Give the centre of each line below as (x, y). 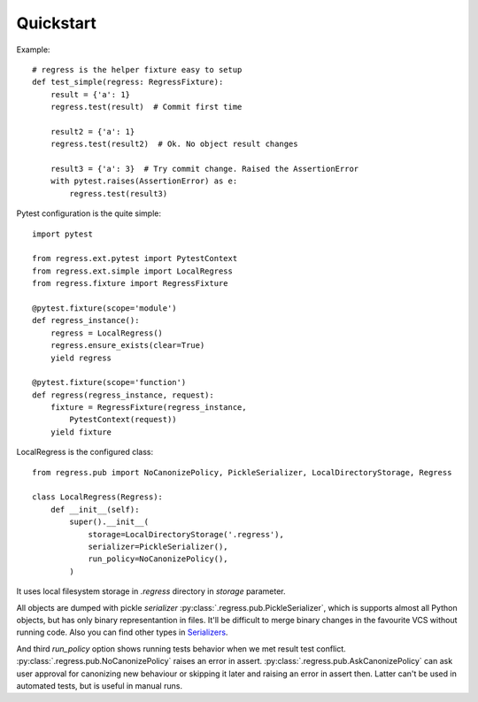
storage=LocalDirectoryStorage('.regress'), (186, 534)
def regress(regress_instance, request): (123, 395)
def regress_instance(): (86, 320)
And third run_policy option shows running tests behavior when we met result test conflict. (181, 648)
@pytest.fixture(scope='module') (104, 308)
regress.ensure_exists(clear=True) (127, 346)
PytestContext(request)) (123, 420)
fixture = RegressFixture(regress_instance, (148, 408)
